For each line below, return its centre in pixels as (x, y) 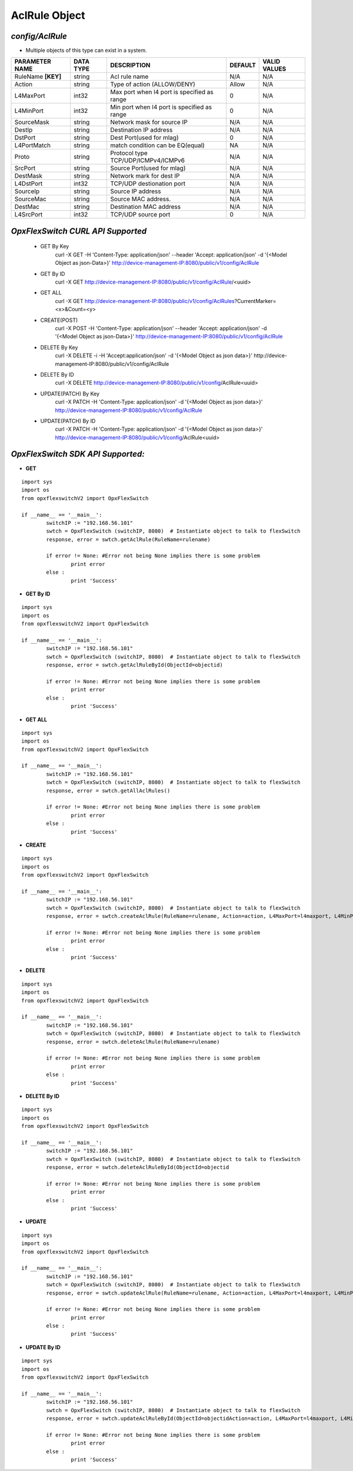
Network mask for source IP (149, 122)
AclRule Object (48, 15)
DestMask (28, 176)
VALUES (274, 69)
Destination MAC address (146, 207)
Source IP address (136, 191)
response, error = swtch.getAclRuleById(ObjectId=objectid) (134, 665)
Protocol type (129, 153)
